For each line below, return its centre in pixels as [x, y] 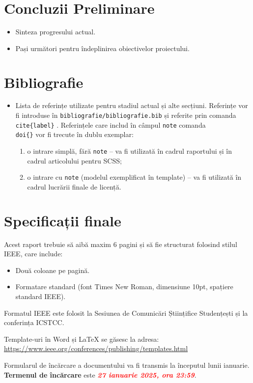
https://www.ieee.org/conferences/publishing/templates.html [96, 348]
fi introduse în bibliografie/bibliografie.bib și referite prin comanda [126, 115]
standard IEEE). [41, 296]
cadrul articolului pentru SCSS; [74, 160]
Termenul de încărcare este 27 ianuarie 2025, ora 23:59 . [100, 374]
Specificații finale [63, 220]
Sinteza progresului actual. [56, 32]
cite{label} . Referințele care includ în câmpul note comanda [111, 124]
